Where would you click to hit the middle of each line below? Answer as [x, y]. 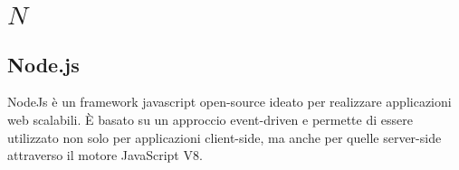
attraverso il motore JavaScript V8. [105, 155]
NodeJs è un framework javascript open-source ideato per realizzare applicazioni [229, 102]
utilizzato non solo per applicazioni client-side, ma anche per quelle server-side [225, 137]
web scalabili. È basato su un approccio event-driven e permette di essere [210, 119]
